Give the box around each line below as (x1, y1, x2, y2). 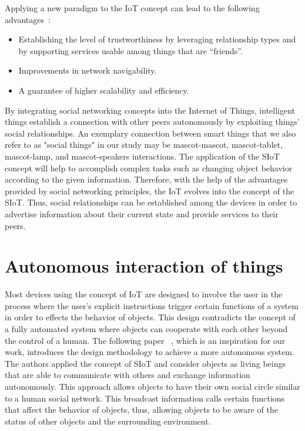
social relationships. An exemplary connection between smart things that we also (5, 127, 296, 139)
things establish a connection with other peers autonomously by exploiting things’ (5, 115, 300, 128)
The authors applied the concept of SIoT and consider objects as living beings (5, 357, 286, 369)
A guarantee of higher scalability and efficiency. (18, 84, 189, 96)
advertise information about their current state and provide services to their (5, 207, 279, 220)
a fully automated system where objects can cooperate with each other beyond (5, 323, 288, 334)
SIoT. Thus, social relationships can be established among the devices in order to (5, 196, 297, 208)
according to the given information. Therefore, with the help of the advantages (5, 173, 288, 185)
